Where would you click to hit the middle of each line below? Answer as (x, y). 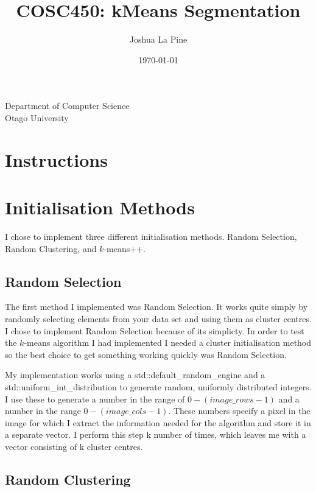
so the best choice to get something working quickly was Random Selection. (146, 354)
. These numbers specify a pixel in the (239, 411)
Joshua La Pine (158, 39)
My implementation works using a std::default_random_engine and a (135, 375)
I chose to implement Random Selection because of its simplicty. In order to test (155, 330)
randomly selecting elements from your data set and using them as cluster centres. (158, 318)
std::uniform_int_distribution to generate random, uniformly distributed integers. (158, 386)
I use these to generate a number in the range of (95, 399)
